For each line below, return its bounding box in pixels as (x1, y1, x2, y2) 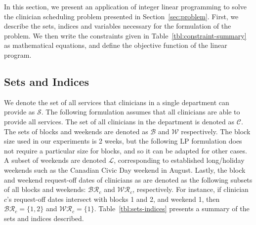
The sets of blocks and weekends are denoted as (4, 126, 148, 136)
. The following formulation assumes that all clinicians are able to (41, 107, 240, 117)
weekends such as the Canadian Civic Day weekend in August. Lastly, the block (4, 164, 246, 175)
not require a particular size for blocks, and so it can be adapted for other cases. (4, 145, 247, 155)
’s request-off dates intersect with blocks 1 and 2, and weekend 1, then (7, 193, 220, 204)
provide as (4, 107, 35, 117)
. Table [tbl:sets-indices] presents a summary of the (94, 203, 250, 214)
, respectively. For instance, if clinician (132, 184, 249, 194)
